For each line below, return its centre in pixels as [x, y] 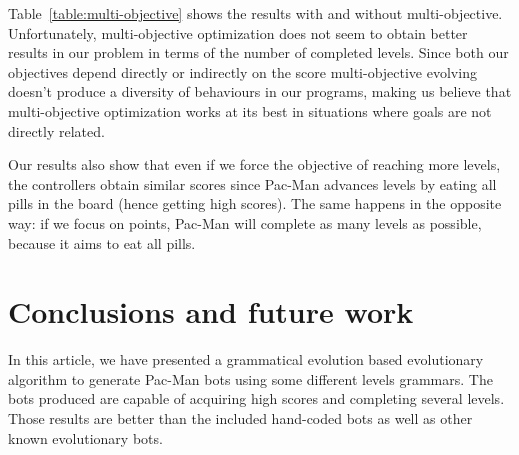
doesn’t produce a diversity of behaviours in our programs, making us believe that [260, 91]
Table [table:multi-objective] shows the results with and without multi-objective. [255, 13]
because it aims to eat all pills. [102, 242]
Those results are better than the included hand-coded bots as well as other [240, 418]
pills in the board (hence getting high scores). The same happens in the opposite [255, 203]
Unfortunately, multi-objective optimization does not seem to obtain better [238, 32]
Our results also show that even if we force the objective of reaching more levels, [254, 164]
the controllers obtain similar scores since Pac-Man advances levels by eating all [252, 183]
